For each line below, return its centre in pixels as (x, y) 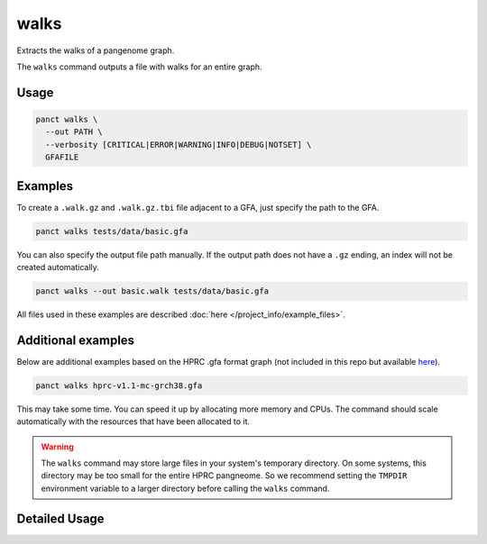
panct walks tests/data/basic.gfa (112, 231)
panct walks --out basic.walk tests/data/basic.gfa (152, 291)
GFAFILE (62, 157)
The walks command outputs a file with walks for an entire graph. (139, 67)
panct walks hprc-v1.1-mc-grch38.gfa (119, 385)
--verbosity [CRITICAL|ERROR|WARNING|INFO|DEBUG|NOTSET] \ (179, 145)
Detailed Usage (60, 518)
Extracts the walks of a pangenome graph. (96, 50)
